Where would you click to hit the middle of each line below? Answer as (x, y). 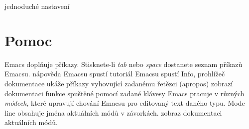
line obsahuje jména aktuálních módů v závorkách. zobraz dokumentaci (113, 112)
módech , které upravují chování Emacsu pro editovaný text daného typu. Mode (125, 103)
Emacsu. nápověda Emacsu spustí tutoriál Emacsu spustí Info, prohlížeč (115, 74)
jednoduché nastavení (37, 6)
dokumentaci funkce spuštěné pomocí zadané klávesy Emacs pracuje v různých (124, 93)
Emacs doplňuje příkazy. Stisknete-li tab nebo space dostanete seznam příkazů (124, 64)
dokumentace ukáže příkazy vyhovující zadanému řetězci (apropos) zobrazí (119, 83)
